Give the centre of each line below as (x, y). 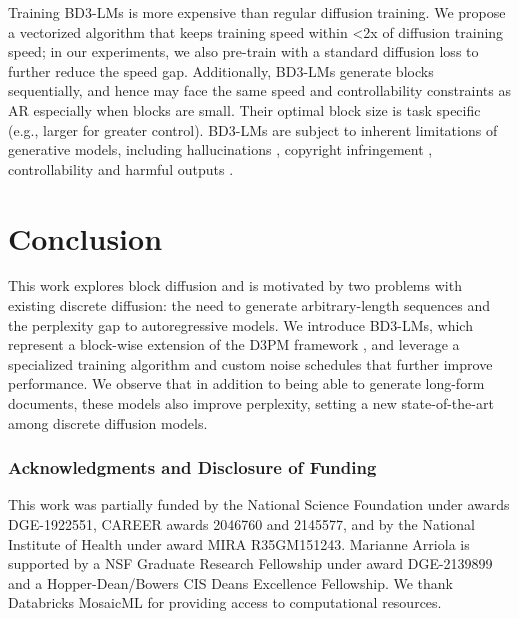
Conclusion (85, 237)
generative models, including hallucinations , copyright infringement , (220, 149)
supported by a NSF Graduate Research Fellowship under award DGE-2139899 (250, 563)
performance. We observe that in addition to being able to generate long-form (246, 383)
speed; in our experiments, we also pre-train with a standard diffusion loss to (243, 51)
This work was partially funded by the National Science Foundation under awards (259, 504)
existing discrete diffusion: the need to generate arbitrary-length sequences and (249, 305)
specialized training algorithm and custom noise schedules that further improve (250, 363)
